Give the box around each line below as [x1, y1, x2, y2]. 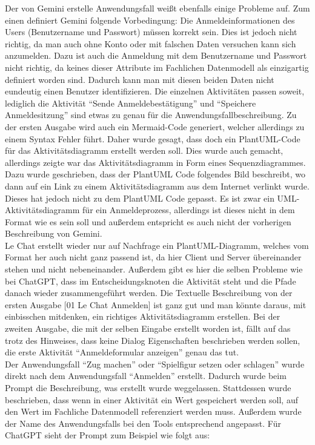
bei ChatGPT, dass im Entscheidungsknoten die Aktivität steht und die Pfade [5, 274, 296, 287]
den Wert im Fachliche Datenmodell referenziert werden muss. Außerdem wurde [5, 405, 302, 418]
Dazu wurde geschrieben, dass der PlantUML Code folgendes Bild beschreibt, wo [5, 168, 305, 180]
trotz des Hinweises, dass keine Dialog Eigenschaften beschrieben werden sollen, [5, 334, 300, 346]
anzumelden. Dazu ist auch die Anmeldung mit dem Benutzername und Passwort [5, 49, 307, 62]
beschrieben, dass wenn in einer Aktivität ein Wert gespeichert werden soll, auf [5, 393, 298, 406]
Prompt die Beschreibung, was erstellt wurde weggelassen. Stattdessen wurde [5, 381, 291, 394]
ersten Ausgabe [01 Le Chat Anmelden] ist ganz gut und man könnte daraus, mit [5, 298, 307, 311]
